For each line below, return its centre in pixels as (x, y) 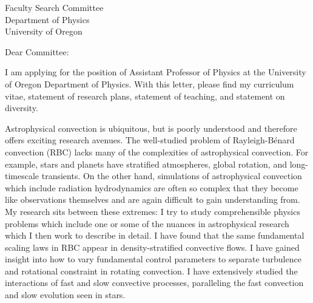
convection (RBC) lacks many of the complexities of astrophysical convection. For (157, 151)
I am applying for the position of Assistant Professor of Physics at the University (156, 72)
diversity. (22, 108)
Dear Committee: (37, 51)
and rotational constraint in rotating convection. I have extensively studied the (151, 271)
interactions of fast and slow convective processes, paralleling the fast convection (154, 283)
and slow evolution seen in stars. (65, 295)
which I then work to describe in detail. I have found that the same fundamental (155, 235)
